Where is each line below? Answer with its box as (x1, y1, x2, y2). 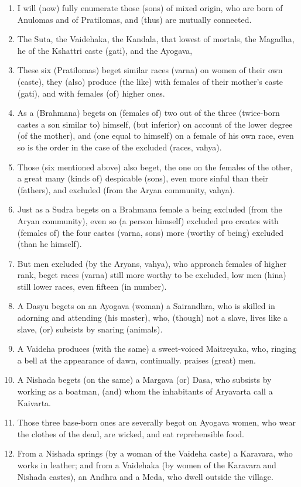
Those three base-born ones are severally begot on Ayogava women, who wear (17, 416, 296, 428)
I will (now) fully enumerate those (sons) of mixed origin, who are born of (17, 2, 283, 13)
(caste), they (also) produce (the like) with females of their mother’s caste (17, 75, 283, 87)
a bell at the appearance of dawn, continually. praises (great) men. (17, 354, 256, 366)
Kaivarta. (17, 396, 52, 409)
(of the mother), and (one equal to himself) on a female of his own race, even (17, 129, 294, 142)
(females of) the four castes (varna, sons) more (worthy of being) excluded (17, 226, 284, 238)
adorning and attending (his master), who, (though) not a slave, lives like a (17, 311, 288, 324)
